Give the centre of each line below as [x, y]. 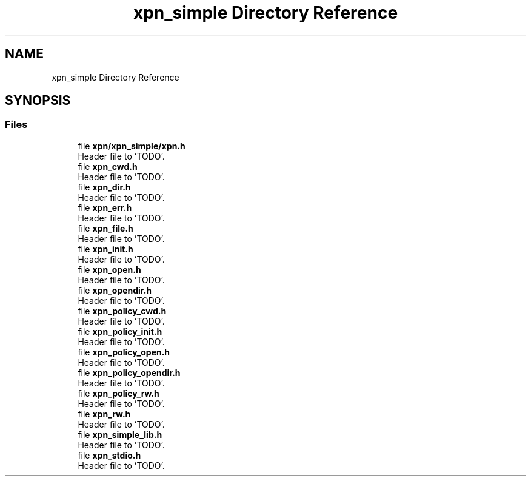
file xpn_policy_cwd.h [122, 311]
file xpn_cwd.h [108, 166]
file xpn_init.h [105, 249]
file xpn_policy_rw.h [119, 393]
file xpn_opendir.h [115, 290]
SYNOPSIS [38, 101]
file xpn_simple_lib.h [120, 434]
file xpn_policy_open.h [124, 352]
